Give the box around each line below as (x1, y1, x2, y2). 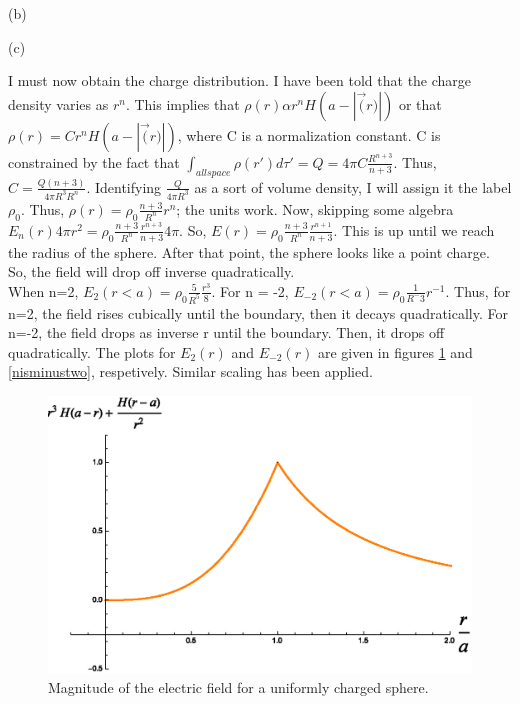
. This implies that (125, 93, 240, 114)
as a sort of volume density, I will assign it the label (194, 176, 512, 197)
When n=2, (8, 280, 79, 301)
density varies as (8, 93, 109, 114)
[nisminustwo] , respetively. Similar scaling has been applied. (8, 361, 373, 382)
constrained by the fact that (8, 151, 180, 172)
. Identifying (86, 176, 162, 197)
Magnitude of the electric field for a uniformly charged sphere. (48, 676, 429, 697)
